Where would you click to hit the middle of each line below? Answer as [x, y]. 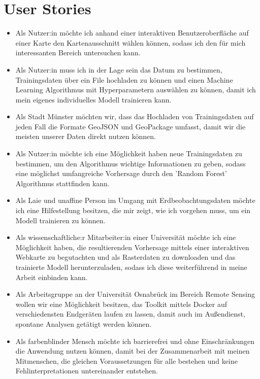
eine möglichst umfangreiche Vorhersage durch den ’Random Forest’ [121, 173]
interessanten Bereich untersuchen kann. [78, 53]
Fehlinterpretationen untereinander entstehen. [87, 371]
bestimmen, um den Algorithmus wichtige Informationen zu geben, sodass [131, 163]
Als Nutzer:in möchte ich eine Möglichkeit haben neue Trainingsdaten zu [129, 153]
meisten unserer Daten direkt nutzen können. [86, 136]
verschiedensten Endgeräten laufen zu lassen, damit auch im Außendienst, [130, 314]
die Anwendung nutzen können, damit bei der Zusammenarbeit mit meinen [133, 351]
